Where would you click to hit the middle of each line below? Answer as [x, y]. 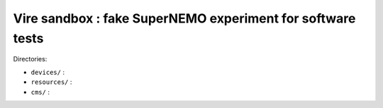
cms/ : [40, 92]
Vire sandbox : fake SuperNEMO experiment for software [184, 18]
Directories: [30, 59]
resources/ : [51, 82]
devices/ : [48, 72]
